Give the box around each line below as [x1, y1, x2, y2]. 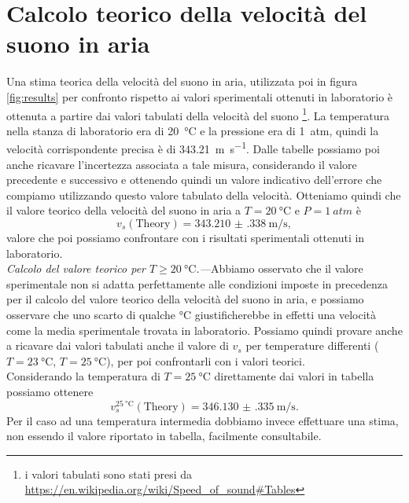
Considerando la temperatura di [6, 368, 160, 384]
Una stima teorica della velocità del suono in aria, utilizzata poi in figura [6, 73, 358, 90]
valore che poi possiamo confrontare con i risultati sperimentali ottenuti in [6, 229, 365, 245]
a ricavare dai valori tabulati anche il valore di [6, 337, 229, 354]
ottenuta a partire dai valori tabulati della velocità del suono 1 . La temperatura [6, 105, 390, 123]
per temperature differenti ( [245, 337, 379, 354]
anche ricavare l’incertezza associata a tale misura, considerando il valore [6, 156, 357, 172]
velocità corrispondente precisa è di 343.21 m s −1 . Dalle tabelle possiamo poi [6, 138, 380, 156]
